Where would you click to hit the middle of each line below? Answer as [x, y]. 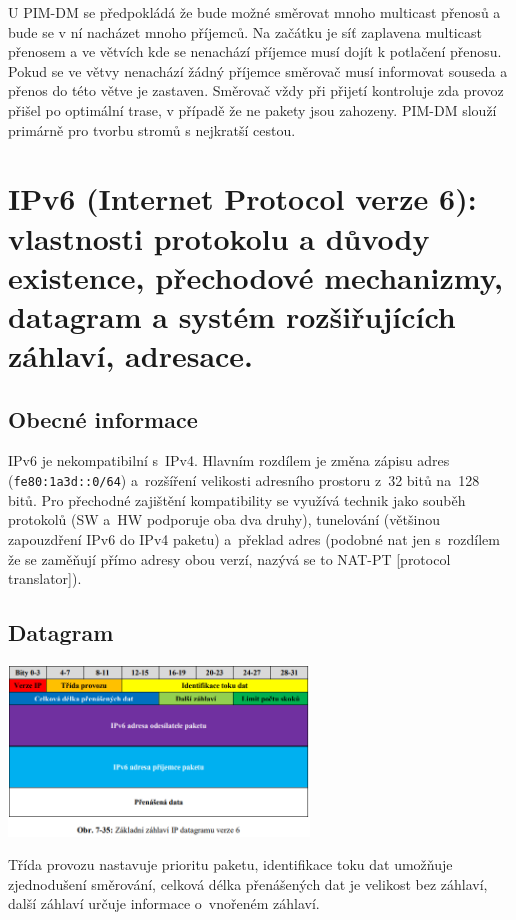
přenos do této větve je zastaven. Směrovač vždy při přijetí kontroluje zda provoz [256, 90]
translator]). [45, 578]
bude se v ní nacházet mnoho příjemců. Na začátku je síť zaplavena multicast [245, 31]
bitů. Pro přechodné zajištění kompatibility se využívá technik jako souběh [237, 499]
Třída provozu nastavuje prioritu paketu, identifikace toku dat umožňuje [230, 864]
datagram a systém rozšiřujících [232, 315]
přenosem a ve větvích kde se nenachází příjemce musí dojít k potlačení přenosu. [255, 51]
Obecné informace [103, 418]
